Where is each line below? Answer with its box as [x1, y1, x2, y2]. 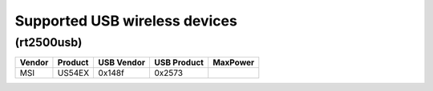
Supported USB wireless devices [14, 12, 238, 30]
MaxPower [212, 57, 255, 68]
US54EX [57, 68, 90, 79]
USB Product [153, 57, 204, 68]
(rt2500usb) [14, 35, 83, 49]
